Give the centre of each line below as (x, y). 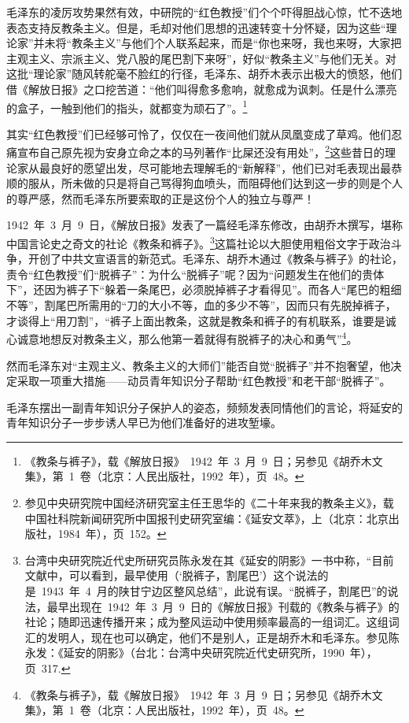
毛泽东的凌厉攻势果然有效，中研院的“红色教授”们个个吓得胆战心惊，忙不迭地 (204, 12)
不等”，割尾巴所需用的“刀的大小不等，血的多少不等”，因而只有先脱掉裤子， (201, 305)
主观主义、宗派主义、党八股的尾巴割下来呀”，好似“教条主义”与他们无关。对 (201, 58)
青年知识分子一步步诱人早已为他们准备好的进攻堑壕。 (144, 423)
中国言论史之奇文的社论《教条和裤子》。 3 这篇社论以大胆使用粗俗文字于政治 (199, 242)
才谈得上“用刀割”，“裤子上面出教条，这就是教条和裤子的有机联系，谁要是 (196, 320)
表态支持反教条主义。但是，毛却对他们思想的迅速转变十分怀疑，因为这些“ (196, 27)
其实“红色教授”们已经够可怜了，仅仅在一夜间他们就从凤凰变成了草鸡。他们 (199, 133)
